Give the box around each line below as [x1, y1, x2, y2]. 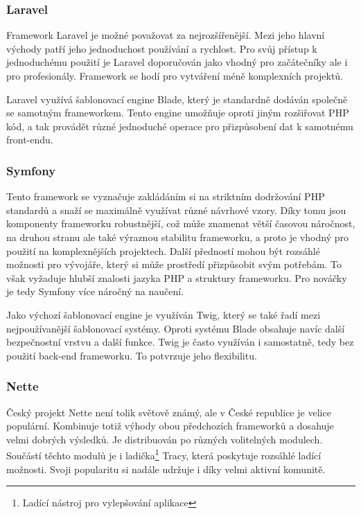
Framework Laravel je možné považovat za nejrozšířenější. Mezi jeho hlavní [6, 28, 325, 42]
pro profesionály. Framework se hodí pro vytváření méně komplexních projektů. [6, 69, 344, 82]
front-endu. [6, 132, 53, 147]
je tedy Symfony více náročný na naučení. [6, 284, 184, 299]
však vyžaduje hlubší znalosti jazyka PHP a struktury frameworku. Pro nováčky [6, 270, 347, 285]
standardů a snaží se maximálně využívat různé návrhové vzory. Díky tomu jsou [6, 202, 346, 217]
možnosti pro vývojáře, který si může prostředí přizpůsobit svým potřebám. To [6, 257, 342, 272]
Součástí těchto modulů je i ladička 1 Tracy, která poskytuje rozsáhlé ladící [6, 446, 322, 462]
